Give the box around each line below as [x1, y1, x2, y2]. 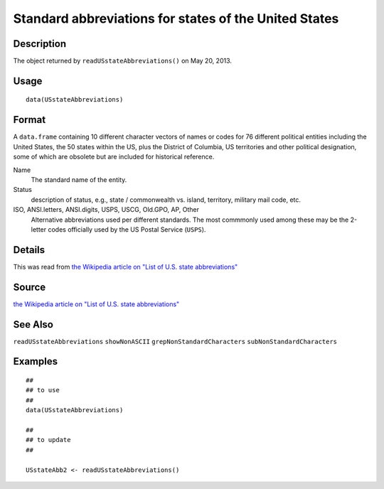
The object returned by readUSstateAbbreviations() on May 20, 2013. [13, 57, 233, 65]
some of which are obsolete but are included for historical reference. [13, 153, 215, 161]
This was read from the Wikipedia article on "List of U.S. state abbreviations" [13, 262, 238, 271]
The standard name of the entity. [31, 175, 127, 184]
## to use [26, 386, 60, 394]
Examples [13, 355, 58, 367]
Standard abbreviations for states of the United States [13, 11, 339, 26]
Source [13, 281, 46, 293]
